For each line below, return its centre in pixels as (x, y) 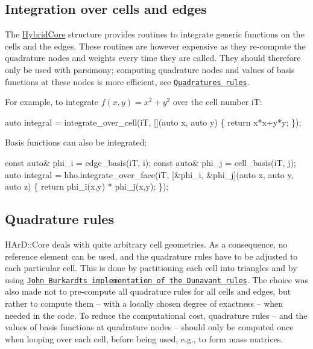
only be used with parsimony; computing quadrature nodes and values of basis (150, 69)
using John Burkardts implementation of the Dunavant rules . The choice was (156, 279)
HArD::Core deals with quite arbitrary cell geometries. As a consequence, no (146, 244)
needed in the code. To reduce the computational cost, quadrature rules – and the (156, 315)
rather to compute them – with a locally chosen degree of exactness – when (144, 303)
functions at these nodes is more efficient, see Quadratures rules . (127, 81)
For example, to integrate (52, 102)
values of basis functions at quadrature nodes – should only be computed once (149, 327)
